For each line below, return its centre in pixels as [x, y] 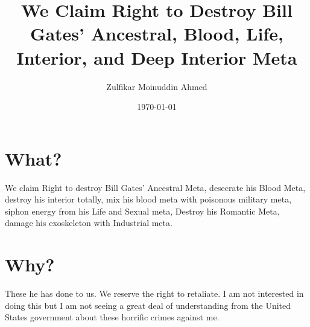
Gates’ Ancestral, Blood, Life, [157, 34]
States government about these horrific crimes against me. [112, 317]
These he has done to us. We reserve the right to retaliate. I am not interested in [154, 293]
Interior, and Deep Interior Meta [157, 57]
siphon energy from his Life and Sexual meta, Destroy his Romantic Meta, [142, 211]
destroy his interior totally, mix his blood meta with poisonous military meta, [148, 199]
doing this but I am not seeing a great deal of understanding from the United [148, 305]
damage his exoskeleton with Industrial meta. [89, 223]
